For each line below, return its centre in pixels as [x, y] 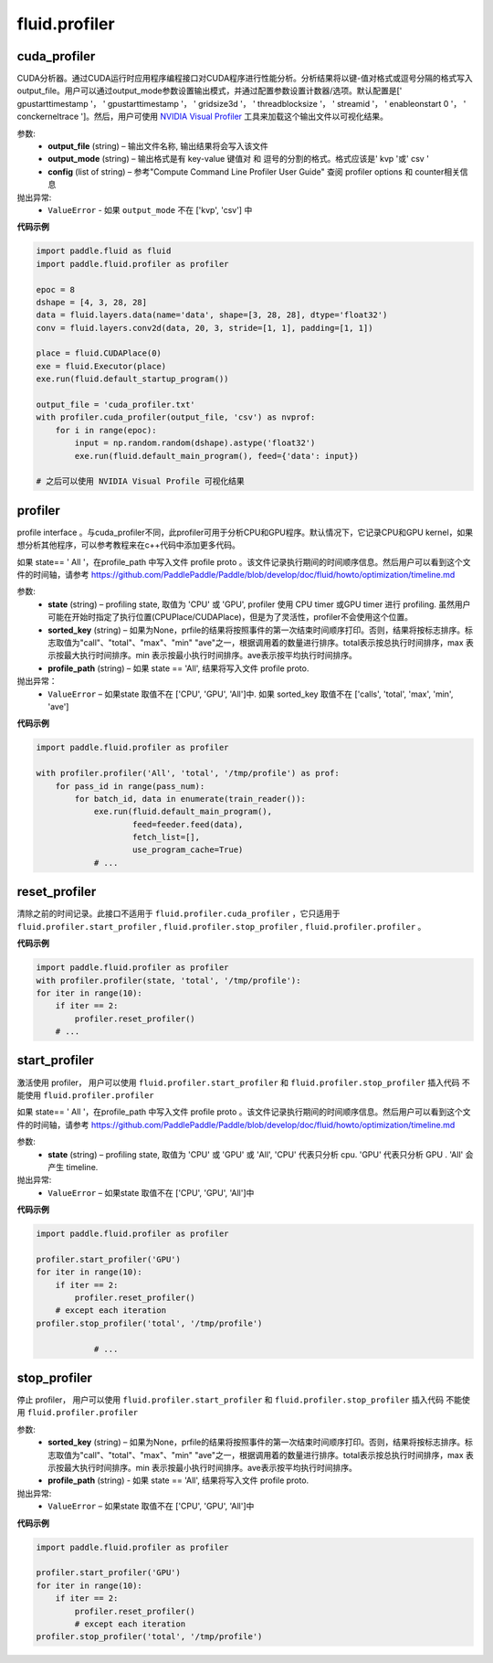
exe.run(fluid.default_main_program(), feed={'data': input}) [217, 456]
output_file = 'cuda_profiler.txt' [115, 405]
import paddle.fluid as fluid [104, 251]
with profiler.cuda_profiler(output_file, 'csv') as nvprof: [176, 417]
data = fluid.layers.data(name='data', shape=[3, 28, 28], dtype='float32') [212, 315]
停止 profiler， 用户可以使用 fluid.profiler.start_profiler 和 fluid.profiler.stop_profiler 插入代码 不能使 [243, 1400]
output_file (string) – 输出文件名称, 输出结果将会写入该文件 [158, 146]
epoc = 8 [56, 289]
